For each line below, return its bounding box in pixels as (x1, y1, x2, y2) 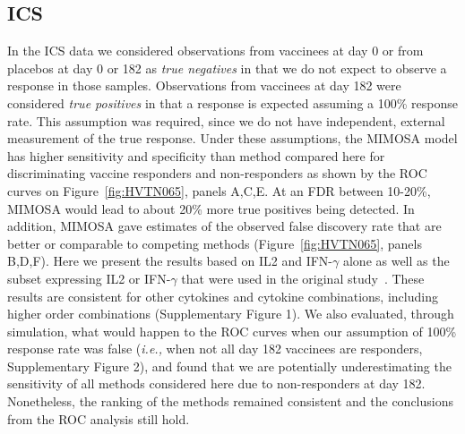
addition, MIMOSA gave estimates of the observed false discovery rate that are (7, 217, 442, 235)
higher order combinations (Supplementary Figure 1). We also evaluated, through (7, 304, 454, 323)
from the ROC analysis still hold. (7, 409, 190, 428)
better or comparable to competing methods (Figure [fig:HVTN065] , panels (7, 234, 422, 252)
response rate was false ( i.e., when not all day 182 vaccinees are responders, (7, 339, 423, 358)
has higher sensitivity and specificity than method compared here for (7, 146, 385, 165)
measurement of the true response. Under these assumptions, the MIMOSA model (7, 129, 458, 148)
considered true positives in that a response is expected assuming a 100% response (7, 93, 458, 112)
